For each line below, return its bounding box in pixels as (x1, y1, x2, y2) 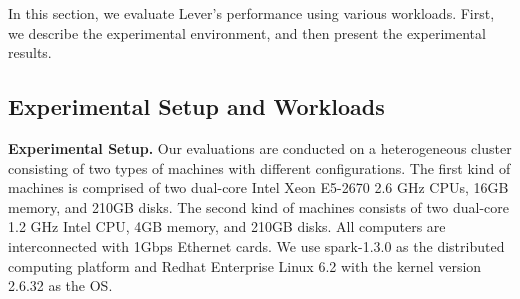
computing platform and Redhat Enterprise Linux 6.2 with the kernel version (8, 255, 482, 276)
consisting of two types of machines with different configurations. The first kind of (8, 157, 511, 178)
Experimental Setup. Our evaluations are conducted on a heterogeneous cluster (8, 137, 512, 158)
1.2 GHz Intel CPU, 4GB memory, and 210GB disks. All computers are (8, 216, 446, 237)
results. (8, 42, 52, 63)
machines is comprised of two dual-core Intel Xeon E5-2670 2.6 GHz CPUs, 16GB (8, 177, 509, 198)
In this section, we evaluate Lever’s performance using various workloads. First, (8, 3, 495, 23)
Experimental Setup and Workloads (8, 91, 385, 122)
